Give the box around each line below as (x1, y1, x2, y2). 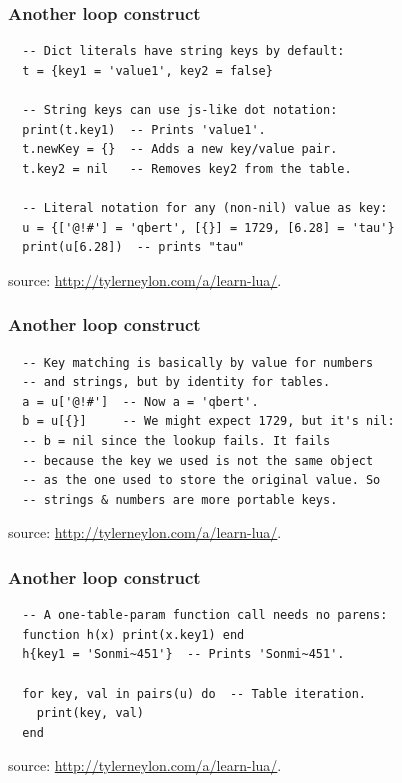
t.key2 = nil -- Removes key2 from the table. (22, 161, 352, 176)
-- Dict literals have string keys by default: (22, 44, 345, 59)
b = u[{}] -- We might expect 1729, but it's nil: (22, 414, 395, 429)
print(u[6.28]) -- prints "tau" (22, 240, 245, 255)
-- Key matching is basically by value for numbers (22, 355, 374, 370)
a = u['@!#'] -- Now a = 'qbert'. (22, 394, 259, 409)
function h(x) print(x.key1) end (22, 627, 245, 642)
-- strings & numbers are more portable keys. (22, 492, 338, 507)
